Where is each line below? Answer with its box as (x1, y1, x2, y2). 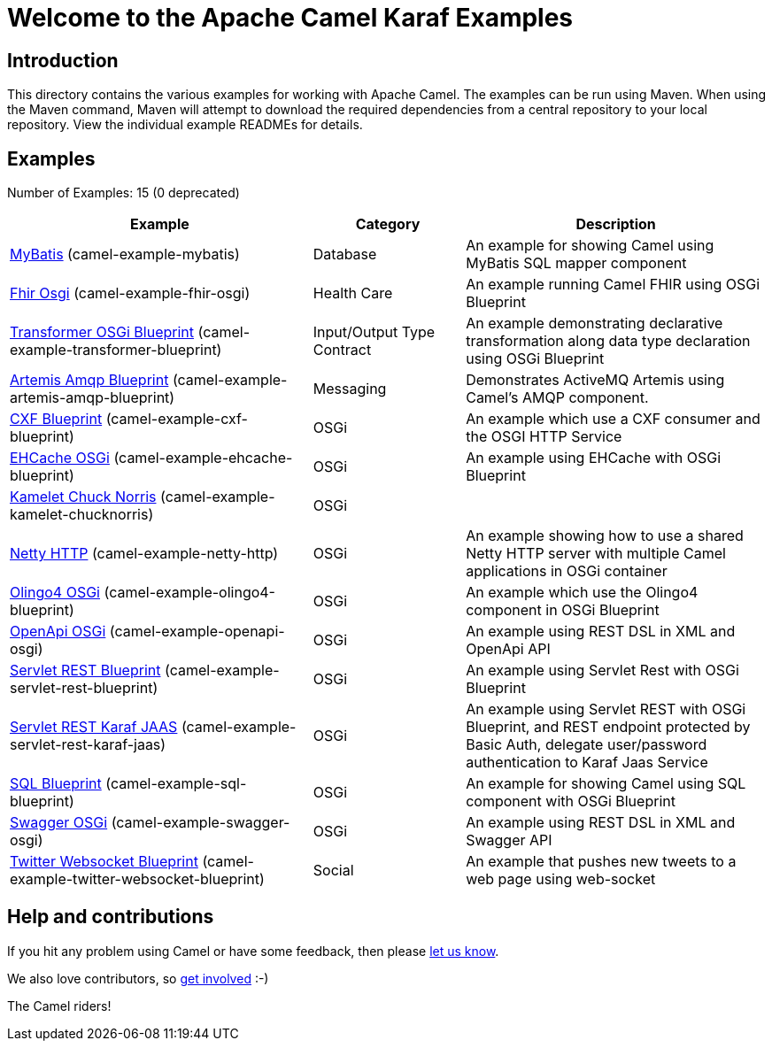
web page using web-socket (466, 870, 656, 889)
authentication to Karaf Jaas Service (466, 753, 708, 772)
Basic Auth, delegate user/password (466, 736, 707, 754)
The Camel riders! (7, 998, 112, 1013)
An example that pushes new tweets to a (466, 852, 737, 871)
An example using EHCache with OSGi (466, 449, 722, 467)
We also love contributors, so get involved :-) (7, 970, 269, 986)
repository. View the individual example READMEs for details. (7, 117, 363, 133)
